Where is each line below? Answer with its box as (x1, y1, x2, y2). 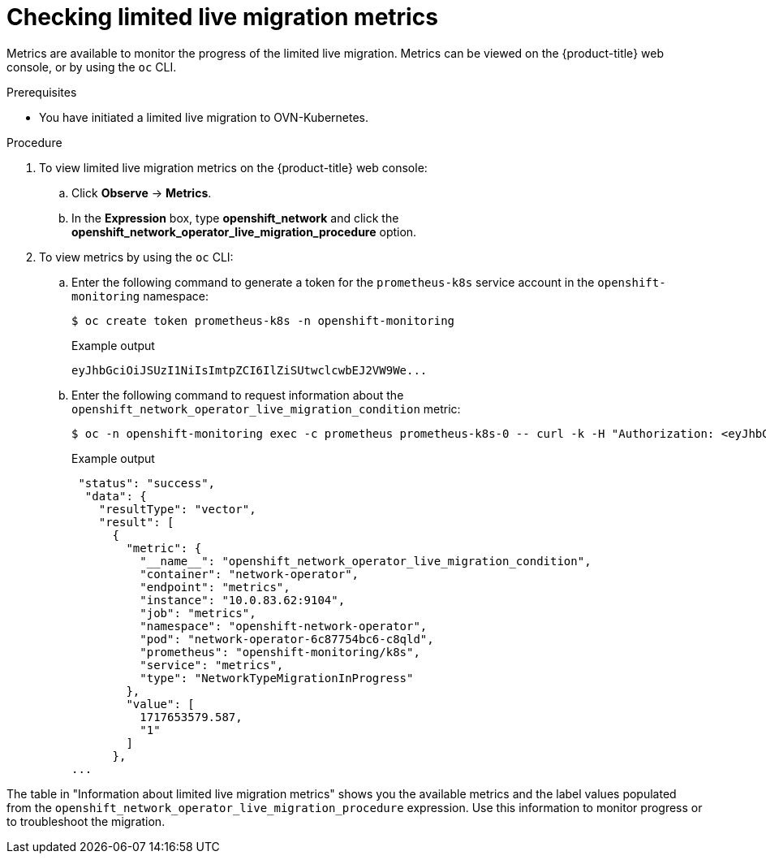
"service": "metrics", (140, 658, 284, 672)
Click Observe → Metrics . (71, 185, 212, 200)
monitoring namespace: (71, 288, 209, 303)
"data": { (84, 489, 147, 503)
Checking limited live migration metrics (6, 3, 438, 31)
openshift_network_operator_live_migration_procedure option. (71, 224, 417, 239)
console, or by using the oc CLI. (6, 59, 177, 74)
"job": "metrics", (140, 606, 256, 620)
